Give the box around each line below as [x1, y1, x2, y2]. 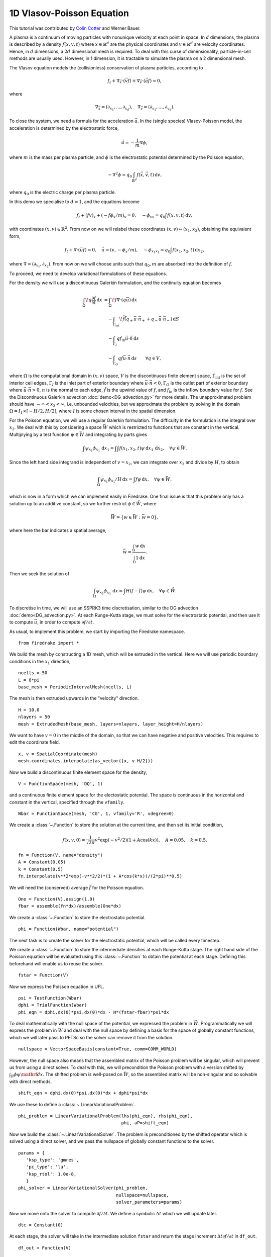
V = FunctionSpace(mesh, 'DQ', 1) [18, 781, 103, 786]
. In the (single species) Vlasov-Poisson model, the [137, 118, 242, 124]
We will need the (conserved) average [9, 884, 88, 890]
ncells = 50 [18, 670, 48, 676]
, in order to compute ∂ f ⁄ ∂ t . [37, 619, 94, 625]
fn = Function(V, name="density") [18, 852, 103, 858]
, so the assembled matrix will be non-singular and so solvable [128, 1071, 258, 1078]
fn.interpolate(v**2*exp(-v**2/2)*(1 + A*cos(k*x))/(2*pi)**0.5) [18, 873, 183, 879]
